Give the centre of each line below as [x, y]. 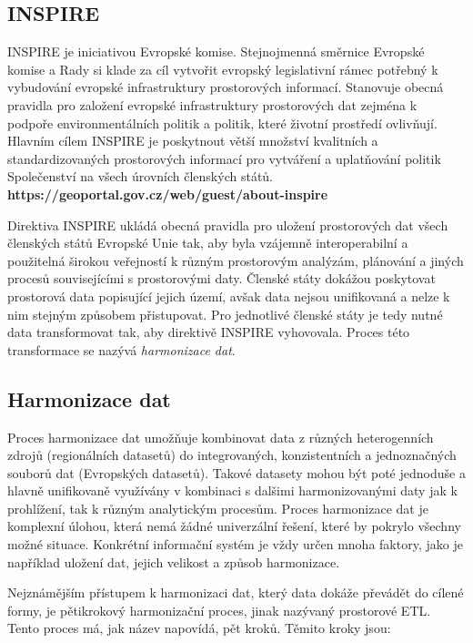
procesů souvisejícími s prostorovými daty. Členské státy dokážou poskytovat [221, 278]
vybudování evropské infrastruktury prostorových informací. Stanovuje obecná [226, 87]
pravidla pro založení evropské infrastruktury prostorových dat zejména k [212, 104]
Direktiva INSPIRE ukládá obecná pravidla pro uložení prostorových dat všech [228, 225]
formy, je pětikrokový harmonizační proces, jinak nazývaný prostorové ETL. [219, 610]
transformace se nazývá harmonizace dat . [121, 349]
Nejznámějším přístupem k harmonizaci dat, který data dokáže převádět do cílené [236, 592]
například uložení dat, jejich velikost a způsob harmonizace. [174, 561]
